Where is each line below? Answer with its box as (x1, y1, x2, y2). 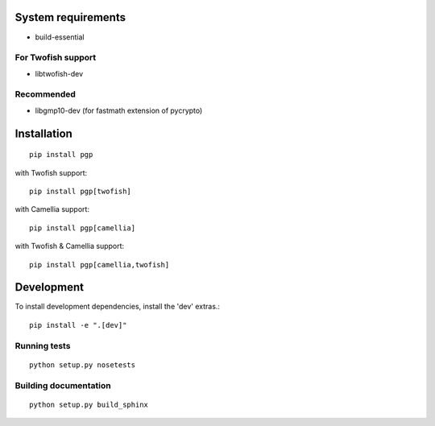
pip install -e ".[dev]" (29, 321, 127, 329)
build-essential (35, 32, 85, 42)
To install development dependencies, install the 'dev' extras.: (14, 302, 221, 312)
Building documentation (14, 379, 112, 391)
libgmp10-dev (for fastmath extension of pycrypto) (35, 105, 203, 115)
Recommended (14, 89, 77, 100)
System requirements (14, 10, 126, 24)
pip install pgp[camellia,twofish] (29, 260, 170, 269)
